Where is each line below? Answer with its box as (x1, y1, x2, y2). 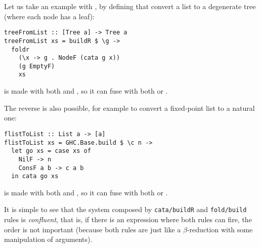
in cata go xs (11, 173, 59, 180)
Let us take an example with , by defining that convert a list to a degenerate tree (4, 1, 256, 11)
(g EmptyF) (18, 62, 55, 70)
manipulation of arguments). (4, 234, 93, 244)
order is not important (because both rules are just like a (4, 224, 181, 234)
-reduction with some (187, 224, 253, 234)
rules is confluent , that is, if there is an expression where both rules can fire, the (4, 214, 252, 225)
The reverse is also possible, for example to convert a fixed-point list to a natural (4, 102, 255, 113)
